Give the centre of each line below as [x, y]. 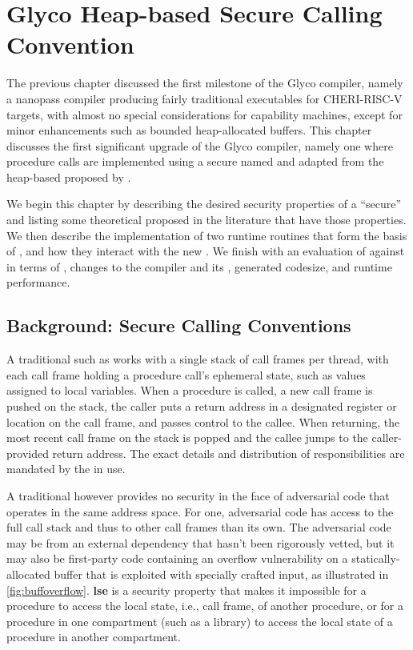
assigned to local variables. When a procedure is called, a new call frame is [190, 390]
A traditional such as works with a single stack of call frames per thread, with [198, 359]
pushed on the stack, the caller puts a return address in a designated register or [202, 406]
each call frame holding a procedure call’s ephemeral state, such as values [186, 374]
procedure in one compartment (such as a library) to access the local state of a [200, 621]
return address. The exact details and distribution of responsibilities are [229, 453]
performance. [38, 282]
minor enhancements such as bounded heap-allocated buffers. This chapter [189, 130]
